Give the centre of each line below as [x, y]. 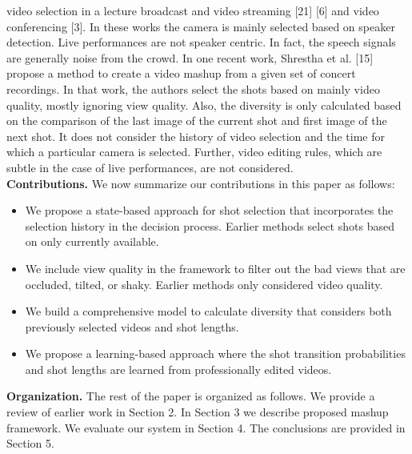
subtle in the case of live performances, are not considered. [150, 167]
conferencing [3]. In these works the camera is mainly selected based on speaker [201, 26]
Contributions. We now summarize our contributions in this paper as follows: [201, 183]
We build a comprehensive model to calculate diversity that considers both [208, 311]
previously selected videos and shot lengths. [132, 326]
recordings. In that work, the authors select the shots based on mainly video [193, 88]
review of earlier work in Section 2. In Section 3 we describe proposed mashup [198, 412]
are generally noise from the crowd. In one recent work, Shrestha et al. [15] [190, 57]
